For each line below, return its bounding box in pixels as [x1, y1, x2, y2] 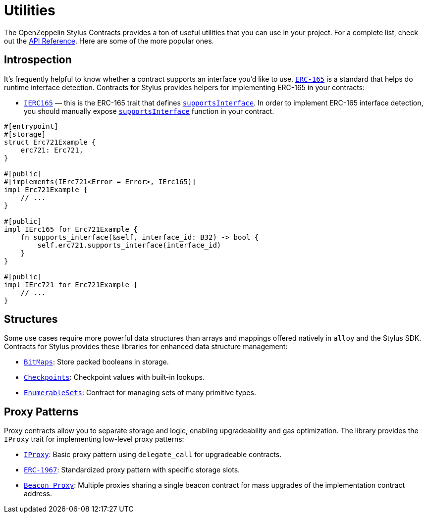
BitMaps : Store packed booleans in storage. [24, 358, 169, 366]
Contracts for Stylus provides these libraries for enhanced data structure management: [4, 342, 288, 351]
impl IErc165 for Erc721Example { [4, 225, 138, 233]
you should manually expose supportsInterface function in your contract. [24, 106, 274, 115]
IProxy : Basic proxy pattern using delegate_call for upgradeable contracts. [24, 450, 282, 459]
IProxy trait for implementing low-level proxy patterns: [4, 435, 184, 444]
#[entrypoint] [4, 122, 58, 130]
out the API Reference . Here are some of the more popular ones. [4, 36, 214, 45]
